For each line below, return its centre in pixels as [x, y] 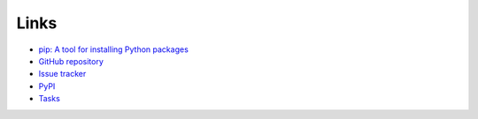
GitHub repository [71, 61]
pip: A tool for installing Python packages [114, 49]
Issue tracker [62, 74]
